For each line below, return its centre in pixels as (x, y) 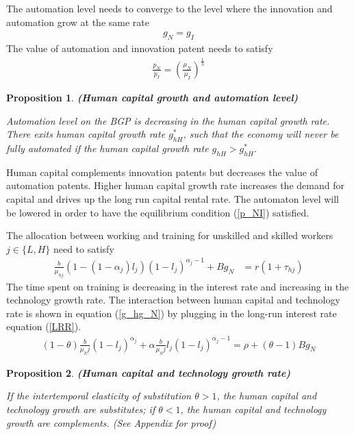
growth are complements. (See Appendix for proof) (111, 422)
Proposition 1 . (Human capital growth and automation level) (152, 97)
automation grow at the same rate (78, 22)
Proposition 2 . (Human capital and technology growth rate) (149, 372)
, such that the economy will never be (261, 134)
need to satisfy (84, 248)
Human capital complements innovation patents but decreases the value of (162, 172)
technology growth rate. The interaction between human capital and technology (173, 300)
